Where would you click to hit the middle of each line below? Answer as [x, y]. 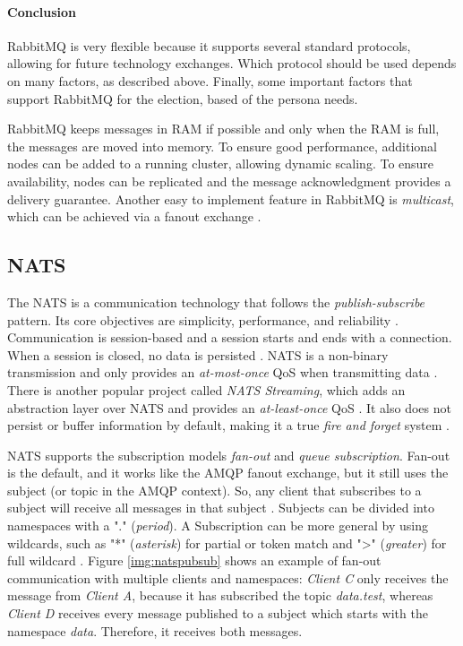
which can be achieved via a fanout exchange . [134, 216]
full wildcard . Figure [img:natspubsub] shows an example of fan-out [194, 560]
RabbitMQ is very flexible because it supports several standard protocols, [209, 45]
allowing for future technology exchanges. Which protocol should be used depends [232, 63]
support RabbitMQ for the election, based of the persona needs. [183, 98]
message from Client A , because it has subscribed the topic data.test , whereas [220, 595]
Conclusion [42, 11]
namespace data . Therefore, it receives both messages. [155, 630]
